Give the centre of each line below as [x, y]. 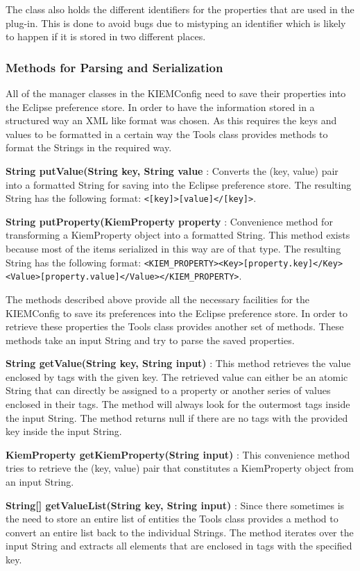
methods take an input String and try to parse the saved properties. [150, 340]
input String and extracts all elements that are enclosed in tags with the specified [179, 546]
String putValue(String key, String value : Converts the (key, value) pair [172, 170]
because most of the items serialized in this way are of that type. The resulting [173, 248]
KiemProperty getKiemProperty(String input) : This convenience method [178, 454]
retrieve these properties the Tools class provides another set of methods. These [175, 326]
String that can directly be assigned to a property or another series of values [168, 390]
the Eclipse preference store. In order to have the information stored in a [160, 106]
